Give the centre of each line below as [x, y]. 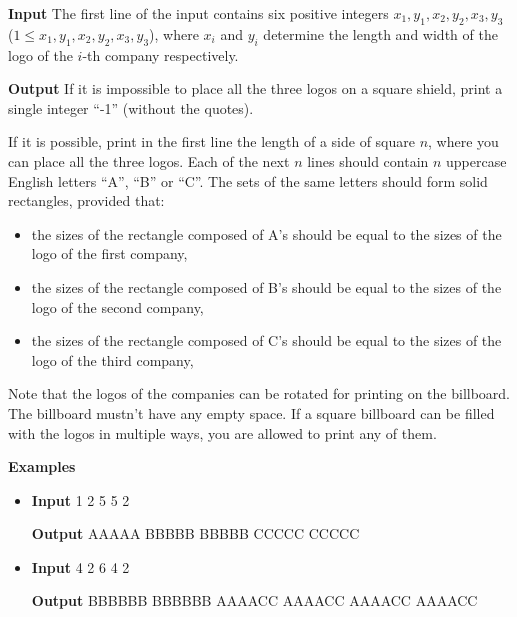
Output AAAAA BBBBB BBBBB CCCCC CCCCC [195, 533]
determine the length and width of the [380, 33]
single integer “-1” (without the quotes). [131, 107]
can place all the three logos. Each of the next [149, 160]
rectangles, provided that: [86, 200]
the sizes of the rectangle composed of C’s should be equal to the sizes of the [266, 340]
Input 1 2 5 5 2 [80, 499]
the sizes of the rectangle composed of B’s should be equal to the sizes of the [266, 286]
